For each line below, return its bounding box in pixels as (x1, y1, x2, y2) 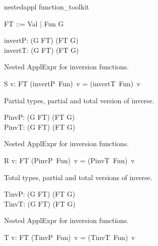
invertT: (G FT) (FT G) (4, 44, 79, 55)
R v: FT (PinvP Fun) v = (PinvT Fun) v (4, 155, 135, 165)
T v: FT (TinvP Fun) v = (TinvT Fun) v (4, 232, 135, 242)
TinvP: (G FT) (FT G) (4, 189, 76, 199)
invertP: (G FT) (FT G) (4, 35, 79, 45)
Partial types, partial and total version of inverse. (4, 95, 155, 105)
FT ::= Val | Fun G (4, 18, 64, 28)
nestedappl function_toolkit (4, 1, 89, 11)
